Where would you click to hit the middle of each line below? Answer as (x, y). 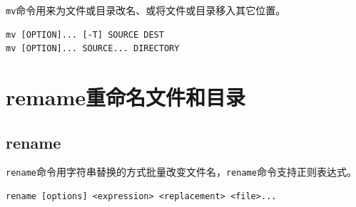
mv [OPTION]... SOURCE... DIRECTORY (93, 49)
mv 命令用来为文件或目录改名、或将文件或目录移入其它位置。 (146, 10)
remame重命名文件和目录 (126, 97)
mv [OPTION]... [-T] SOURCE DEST (85, 34)
